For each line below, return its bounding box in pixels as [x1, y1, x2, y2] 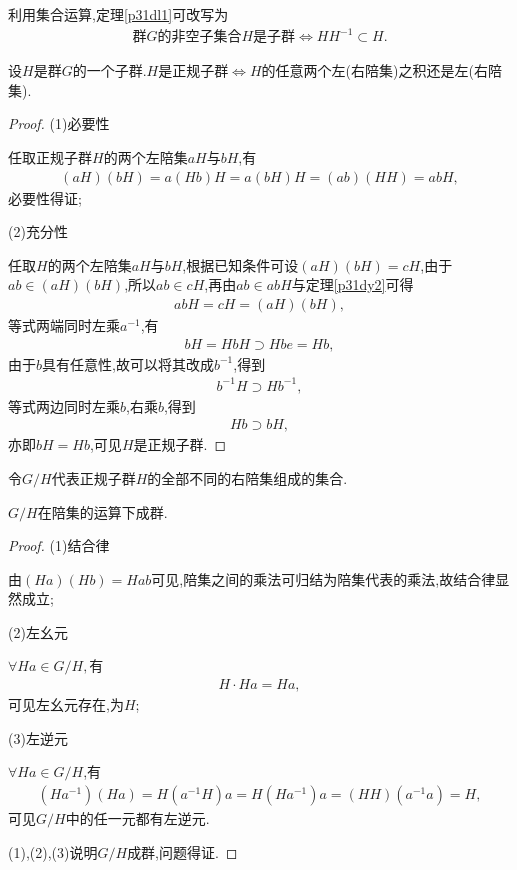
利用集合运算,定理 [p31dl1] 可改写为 [8, 4, 229, 24]
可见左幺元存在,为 [8, 694, 124, 715]
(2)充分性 [8, 221, 68, 242]
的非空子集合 [157, 30, 242, 45]
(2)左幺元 [8, 621, 68, 642]
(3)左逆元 [8, 727, 68, 748]
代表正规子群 [51, 467, 136, 488]
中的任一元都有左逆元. [65, 807, 210, 828]
